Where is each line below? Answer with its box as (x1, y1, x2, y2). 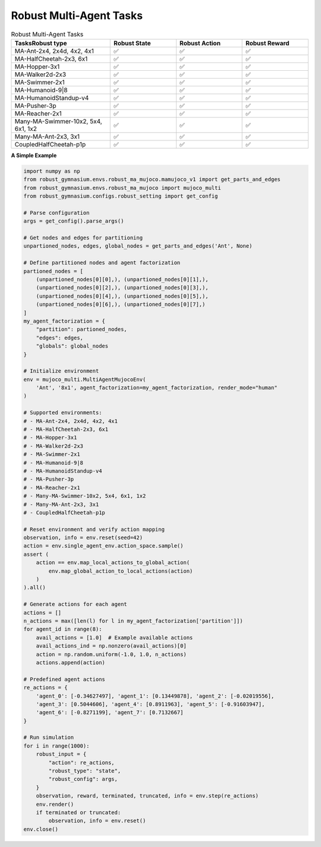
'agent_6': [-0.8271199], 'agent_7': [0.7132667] (36, 709, 184, 716)
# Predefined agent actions (23, 676, 105, 683)
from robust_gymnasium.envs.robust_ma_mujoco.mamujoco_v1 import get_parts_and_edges (23, 176, 281, 183)
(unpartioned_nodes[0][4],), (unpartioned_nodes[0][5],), (36, 292, 209, 299)
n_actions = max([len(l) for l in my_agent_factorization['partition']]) (23, 618, 243, 624)
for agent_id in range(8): (23, 626, 102, 633)
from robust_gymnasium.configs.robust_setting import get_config (23, 193, 218, 199)
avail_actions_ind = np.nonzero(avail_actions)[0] (36, 643, 187, 649)
